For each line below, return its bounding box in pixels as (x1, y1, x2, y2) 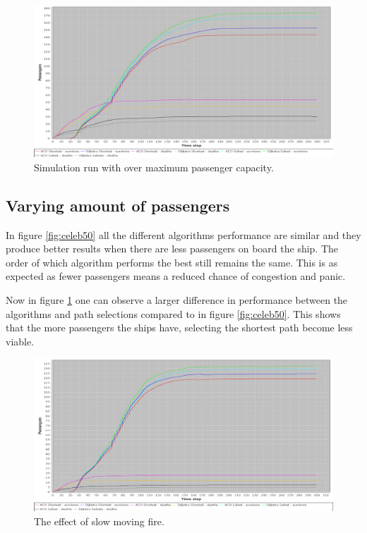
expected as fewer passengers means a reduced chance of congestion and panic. (6, 269, 346, 283)
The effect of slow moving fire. (34, 513, 164, 528)
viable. (6, 333, 35, 348)
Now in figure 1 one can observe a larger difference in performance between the (6, 293, 348, 307)
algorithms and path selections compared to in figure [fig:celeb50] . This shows (6, 306, 341, 321)
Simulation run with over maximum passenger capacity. (34, 159, 274, 174)
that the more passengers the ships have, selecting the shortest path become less (6, 320, 353, 335)
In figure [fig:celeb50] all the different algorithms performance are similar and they (6, 227, 361, 242)
